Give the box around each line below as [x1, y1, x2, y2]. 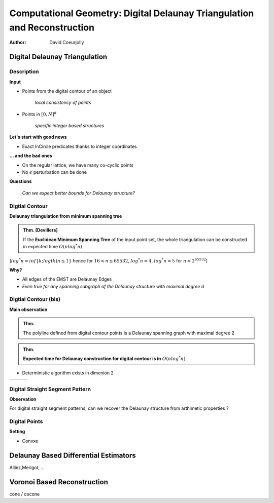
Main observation [9, 306, 48, 313]
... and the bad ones [9, 152, 53, 159]
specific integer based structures [35, 123, 105, 129]
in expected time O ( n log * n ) [23, 243, 83, 250]
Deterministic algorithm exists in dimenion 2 [22, 370, 114, 376]
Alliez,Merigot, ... [9, 464, 45, 471]
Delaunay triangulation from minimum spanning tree [9, 213, 122, 219]
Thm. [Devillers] [23, 227, 58, 233]
